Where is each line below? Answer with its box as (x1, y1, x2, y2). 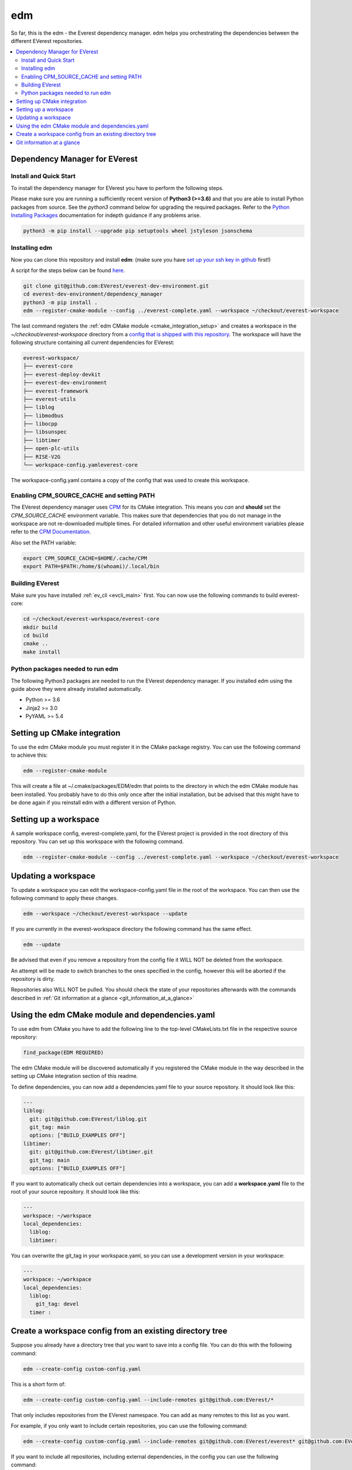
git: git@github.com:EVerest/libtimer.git (29, 1148, 154, 1155)
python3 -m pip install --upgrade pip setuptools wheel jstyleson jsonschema (23, 227, 252, 234)
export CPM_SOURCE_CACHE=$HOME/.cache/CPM (23, 554, 147, 562)
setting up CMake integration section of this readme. (11, 1073, 138, 1080)
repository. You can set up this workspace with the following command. (11, 838, 184, 845)
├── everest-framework (23, 387, 89, 394)
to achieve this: (11, 751, 48, 759)
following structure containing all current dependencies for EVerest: (11, 339, 175, 346)
